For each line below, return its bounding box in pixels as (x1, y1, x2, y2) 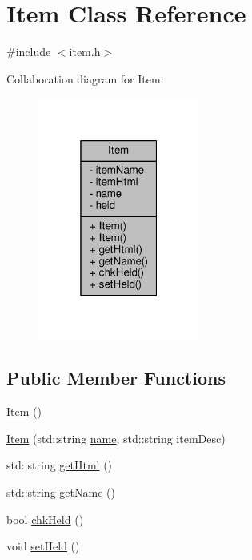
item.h (69, 43, 101, 60)
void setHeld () (6, 538, 80, 554)
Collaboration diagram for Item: (6, 70, 164, 87)
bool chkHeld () (6, 510, 84, 527)
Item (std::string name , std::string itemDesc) (6, 429, 226, 446)
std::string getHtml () (6, 457, 113, 473)
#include (6, 43, 51, 60)
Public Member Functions (6, 365, 226, 390)
